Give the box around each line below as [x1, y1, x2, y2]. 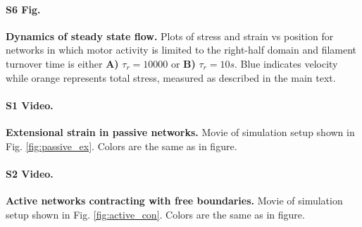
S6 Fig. [6, 1, 41, 16]
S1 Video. [6, 97, 54, 112]
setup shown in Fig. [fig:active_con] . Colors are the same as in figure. [6, 207, 305, 221]
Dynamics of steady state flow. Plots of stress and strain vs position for [6, 28, 334, 43]
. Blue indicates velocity [235, 56, 338, 70]
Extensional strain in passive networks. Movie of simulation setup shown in [6, 124, 355, 139]
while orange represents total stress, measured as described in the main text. [6, 70, 336, 85]
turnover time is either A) [6, 56, 119, 70]
